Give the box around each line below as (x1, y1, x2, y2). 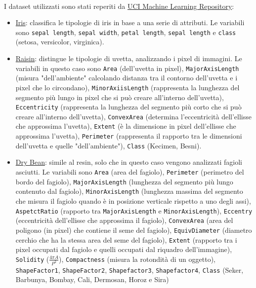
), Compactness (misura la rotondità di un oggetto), (59, 253, 215, 264)
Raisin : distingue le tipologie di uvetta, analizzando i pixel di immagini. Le (15, 53, 242, 64)
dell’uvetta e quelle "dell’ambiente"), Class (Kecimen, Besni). (15, 140, 202, 150)
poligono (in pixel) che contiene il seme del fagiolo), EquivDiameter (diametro (15, 224, 252, 235)
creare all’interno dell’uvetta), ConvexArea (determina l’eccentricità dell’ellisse (15, 111, 252, 121)
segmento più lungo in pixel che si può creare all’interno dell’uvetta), (15, 92, 224, 102)
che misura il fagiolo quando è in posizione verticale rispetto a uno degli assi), (15, 195, 251, 206)
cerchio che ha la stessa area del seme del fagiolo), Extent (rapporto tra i (15, 234, 237, 245)
